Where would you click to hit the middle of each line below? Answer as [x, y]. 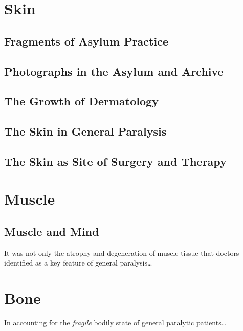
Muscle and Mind [52, 231]
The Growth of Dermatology [81, 101]
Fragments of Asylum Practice [86, 41]
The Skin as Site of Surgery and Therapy [115, 161]
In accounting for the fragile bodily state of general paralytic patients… [115, 323]
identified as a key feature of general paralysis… [78, 263]
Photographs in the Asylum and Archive [114, 71]
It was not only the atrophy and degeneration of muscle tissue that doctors [122, 252]
